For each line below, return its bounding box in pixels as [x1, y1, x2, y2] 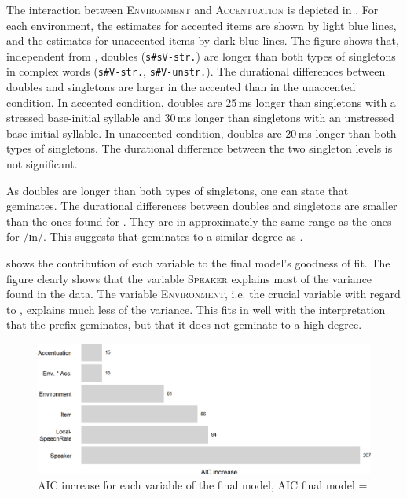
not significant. [6, 156, 78, 172]
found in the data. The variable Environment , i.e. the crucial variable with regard [6, 286, 401, 302]
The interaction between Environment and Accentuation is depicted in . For [6, 2, 379, 17]
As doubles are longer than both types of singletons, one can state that [6, 182, 349, 198]
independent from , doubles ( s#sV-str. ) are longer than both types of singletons [6, 47, 396, 64]
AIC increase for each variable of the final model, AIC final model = [38, 477, 368, 493]
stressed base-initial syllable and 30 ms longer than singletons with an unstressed [6, 109, 394, 126]
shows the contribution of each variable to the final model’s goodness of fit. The [6, 255, 390, 271]
